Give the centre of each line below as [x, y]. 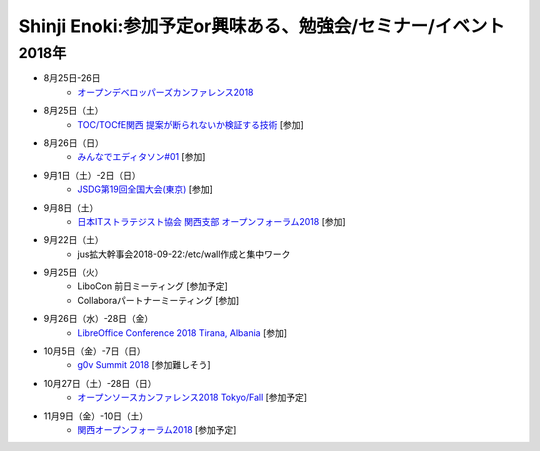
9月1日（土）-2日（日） [92, 175]
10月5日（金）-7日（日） [94, 351]
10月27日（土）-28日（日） [100, 383]
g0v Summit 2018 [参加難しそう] [144, 365]
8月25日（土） [73, 111]
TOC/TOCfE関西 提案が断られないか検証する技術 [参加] [190, 124]
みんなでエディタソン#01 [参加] [141, 157]
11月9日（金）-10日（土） [96, 416]
